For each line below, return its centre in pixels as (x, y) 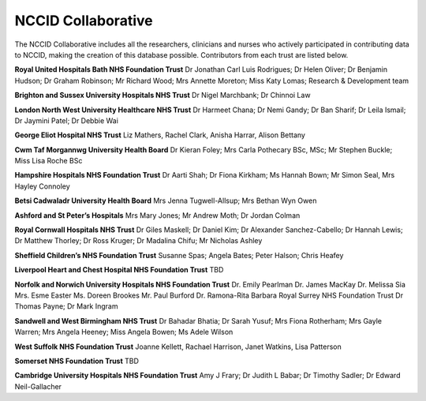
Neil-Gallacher (38, 386)
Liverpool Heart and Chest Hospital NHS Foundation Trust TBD (119, 270)
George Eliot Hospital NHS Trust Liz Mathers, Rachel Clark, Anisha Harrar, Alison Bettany (160, 135)
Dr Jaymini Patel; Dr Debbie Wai (66, 120)
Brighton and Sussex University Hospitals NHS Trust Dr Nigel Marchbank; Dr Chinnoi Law (163, 96)
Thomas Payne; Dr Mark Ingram (66, 306)
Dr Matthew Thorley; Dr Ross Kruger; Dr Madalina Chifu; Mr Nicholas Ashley (138, 241)
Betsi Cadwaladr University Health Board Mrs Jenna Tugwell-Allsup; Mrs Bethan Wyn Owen (166, 200)
